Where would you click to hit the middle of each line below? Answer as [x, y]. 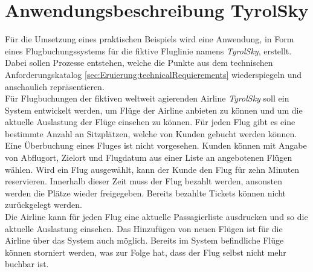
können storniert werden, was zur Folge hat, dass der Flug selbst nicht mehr [146, 252]
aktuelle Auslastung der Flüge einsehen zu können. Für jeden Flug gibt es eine [150, 122]
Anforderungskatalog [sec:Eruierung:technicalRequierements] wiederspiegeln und [153, 74]
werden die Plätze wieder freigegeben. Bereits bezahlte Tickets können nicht [145, 193]
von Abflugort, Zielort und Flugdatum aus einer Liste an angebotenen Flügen [149, 157]
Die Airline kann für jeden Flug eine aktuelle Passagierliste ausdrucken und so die [156, 217]
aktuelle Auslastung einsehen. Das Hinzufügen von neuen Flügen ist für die [144, 228]
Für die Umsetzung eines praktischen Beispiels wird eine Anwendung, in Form [150, 39]
